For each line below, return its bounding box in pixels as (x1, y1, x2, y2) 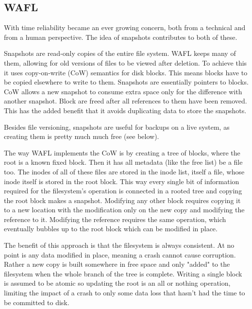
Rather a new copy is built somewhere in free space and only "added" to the (4, 259, 230, 269)
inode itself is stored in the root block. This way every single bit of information (4, 176, 239, 186)
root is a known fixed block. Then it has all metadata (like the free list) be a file (4, 157, 243, 167)
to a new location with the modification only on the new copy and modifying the (4, 205, 245, 215)
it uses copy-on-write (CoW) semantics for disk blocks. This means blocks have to (4, 67, 248, 77)
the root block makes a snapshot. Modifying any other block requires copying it (4, 195, 241, 205)
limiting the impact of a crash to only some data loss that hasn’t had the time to (4, 288, 245, 298)
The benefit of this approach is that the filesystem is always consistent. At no (4, 240, 235, 250)
